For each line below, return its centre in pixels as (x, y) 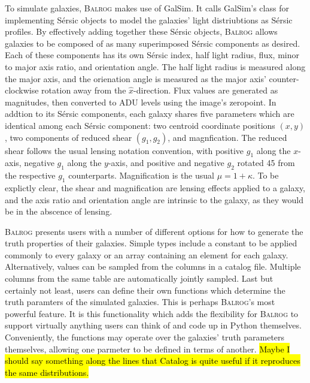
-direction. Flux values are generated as (206, 90)
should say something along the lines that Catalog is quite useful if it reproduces (153, 361)
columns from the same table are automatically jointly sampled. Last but (139, 278)
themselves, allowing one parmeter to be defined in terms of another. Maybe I (148, 349)
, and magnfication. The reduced (227, 137)
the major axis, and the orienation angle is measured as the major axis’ (136, 78)
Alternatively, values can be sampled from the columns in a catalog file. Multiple (153, 266)
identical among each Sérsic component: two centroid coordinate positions (140, 125)
